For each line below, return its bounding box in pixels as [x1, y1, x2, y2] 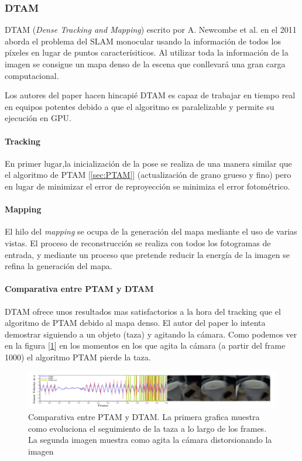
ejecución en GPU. [5, 112, 71, 124]
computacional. [5, 69, 59, 81]
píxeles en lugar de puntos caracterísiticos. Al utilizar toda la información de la [5, 46, 289, 59]
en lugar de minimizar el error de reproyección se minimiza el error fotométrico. [5, 180, 290, 192]
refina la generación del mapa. [5, 260, 112, 272]
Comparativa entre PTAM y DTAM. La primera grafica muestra [28, 411, 260, 423]
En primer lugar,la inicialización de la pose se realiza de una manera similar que [5, 157, 292, 169]
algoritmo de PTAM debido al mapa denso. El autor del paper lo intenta [5, 316, 266, 329]
